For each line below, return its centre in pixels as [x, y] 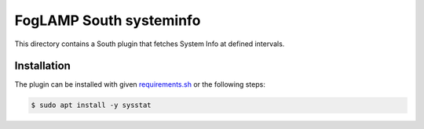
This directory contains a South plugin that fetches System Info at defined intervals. [150, 44]
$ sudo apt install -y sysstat [91, 105]
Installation [42, 66]
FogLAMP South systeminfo [108, 20]
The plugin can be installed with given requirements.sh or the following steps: [140, 84]
